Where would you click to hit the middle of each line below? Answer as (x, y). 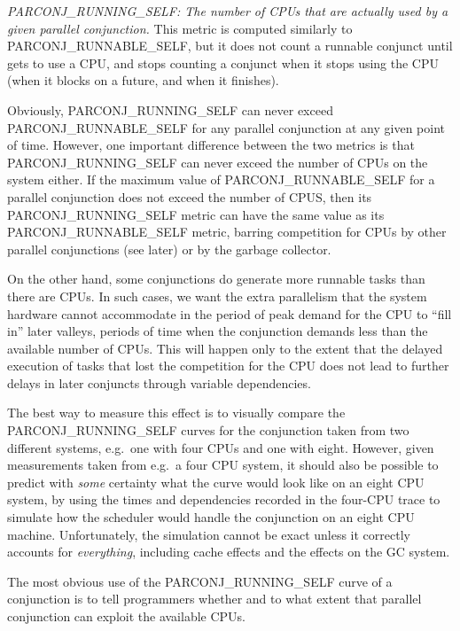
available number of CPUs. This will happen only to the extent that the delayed (225, 348)
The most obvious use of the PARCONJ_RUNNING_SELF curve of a (200, 581)
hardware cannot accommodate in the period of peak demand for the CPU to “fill (230, 313)
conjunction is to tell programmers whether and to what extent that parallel (214, 599)
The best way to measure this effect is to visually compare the (176, 413)
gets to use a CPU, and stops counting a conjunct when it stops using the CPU (223, 62)
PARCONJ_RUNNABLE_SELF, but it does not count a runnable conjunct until (230, 46)
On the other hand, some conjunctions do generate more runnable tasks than (216, 279)
